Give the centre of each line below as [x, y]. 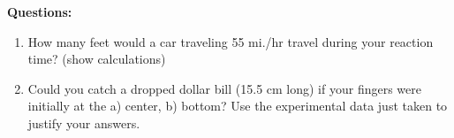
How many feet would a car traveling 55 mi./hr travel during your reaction [231, 41]
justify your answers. [84, 123]
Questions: [40, 11]
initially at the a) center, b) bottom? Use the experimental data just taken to [238, 106]
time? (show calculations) [97, 59]
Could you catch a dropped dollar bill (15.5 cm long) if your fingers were [224, 88]
